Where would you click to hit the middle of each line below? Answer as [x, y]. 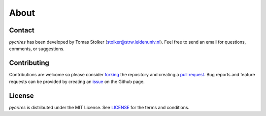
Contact [22, 30]
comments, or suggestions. [37, 49]
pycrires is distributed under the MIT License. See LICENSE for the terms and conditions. [99, 107]
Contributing [29, 63]
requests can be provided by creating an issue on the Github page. [77, 82]
